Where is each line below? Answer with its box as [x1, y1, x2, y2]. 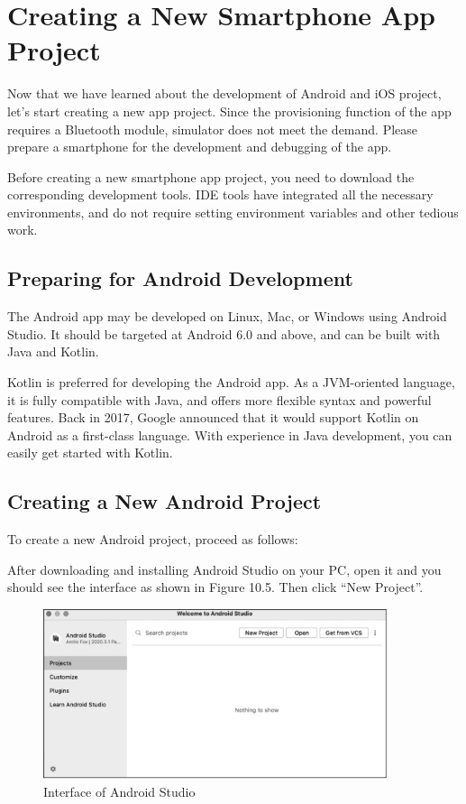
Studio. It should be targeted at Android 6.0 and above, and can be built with [7, 324, 441, 343]
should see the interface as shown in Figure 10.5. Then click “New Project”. [7, 578, 424, 596]
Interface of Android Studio [43, 782, 196, 801]
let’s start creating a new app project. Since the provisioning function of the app [7, 101, 452, 120]
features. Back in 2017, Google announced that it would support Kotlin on [7, 408, 419, 427]
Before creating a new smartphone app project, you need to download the [7, 167, 415, 186]
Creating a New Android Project [7, 487, 322, 515]
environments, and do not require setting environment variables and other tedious [7, 202, 459, 221]
